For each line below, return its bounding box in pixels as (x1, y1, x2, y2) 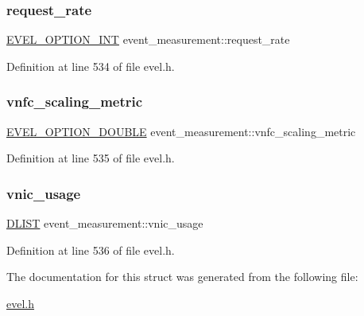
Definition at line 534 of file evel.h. (6, 57, 175, 74)
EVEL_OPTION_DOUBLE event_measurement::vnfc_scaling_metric (6, 123, 356, 139)
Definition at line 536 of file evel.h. (6, 241, 175, 258)
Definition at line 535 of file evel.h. (6, 150, 175, 166)
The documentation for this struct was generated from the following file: (6, 268, 358, 285)
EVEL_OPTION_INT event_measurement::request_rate (6, 31, 290, 48)
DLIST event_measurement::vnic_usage (6, 215, 203, 232)
